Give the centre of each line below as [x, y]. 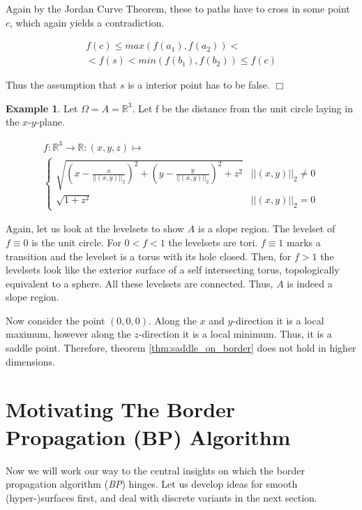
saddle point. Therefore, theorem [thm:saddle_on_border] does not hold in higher [181, 348]
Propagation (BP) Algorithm [148, 436]
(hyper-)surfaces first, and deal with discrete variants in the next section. [161, 497]
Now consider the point [55, 320]
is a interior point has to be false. [199, 85]
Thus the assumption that [61, 85]
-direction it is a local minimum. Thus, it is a [235, 334]
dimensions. [30, 361]
